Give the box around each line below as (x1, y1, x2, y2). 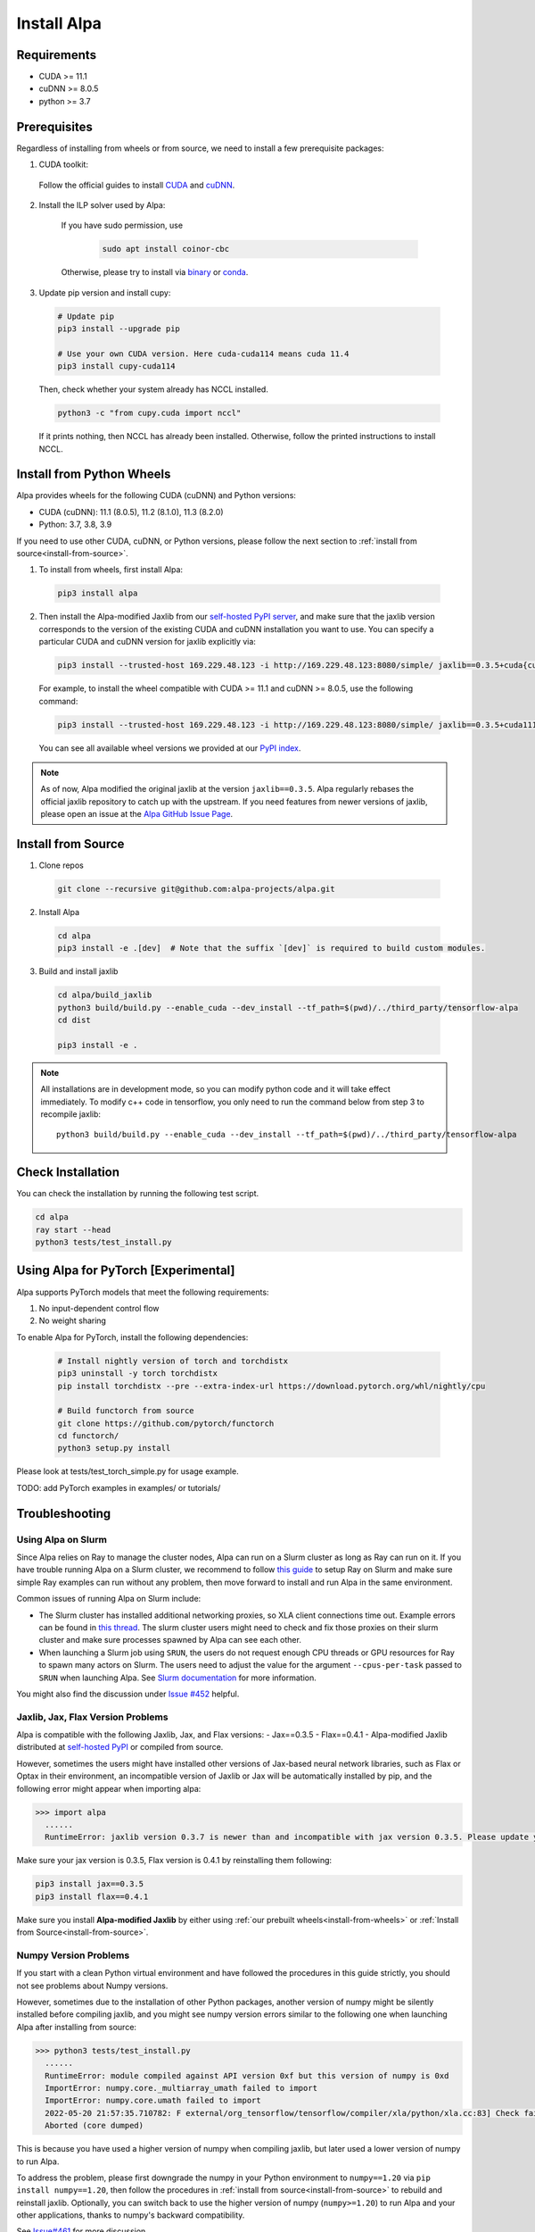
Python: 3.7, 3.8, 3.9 (38, 519, 112, 530)
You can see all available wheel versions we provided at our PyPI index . (38, 742, 301, 754)
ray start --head (35, 1224, 111, 1235)
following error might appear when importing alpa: (16, 1783, 202, 1794)
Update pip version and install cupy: (38, 287, 171, 298)
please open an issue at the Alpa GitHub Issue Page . (40, 809, 234, 820)
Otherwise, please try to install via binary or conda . (61, 267, 249, 278)
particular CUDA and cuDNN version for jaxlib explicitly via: (38, 637, 256, 647)
